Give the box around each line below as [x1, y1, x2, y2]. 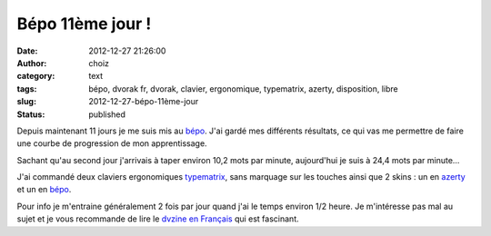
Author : [16, 57, 47, 68]
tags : [16, 83, 37, 94]
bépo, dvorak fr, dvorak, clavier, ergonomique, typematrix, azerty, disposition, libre [88, 83, 399, 94]
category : [16, 71, 55, 82]
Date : [16, 45, 38, 56]
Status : [16, 109, 45, 120]
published [88, 109, 126, 120]
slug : [16, 96, 36, 107]
